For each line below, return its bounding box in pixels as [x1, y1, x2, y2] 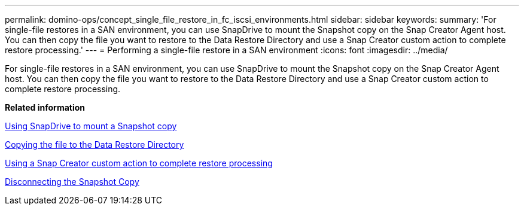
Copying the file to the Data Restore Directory [5, 139, 184, 150]
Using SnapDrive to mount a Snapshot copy [5, 121, 177, 131]
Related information [5, 102, 86, 112]
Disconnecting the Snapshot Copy [5, 176, 139, 187]
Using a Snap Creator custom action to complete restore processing [5, 158, 273, 168]
